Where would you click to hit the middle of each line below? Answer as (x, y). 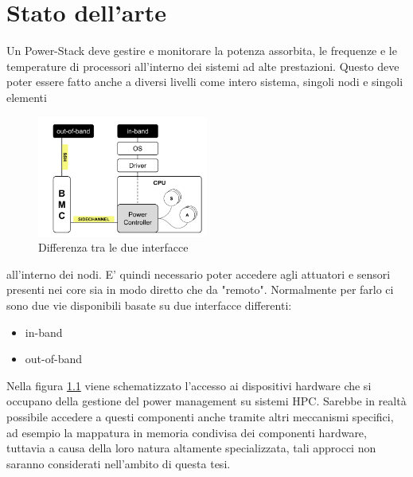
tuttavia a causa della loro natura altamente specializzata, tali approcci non (191, 448)
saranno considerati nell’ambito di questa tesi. (119, 463)
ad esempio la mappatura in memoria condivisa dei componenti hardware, (187, 432)
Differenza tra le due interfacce (113, 247)
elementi (27, 97)
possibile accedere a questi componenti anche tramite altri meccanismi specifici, (200, 417)
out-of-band (53, 359)
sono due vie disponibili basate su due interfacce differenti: (149, 305)
